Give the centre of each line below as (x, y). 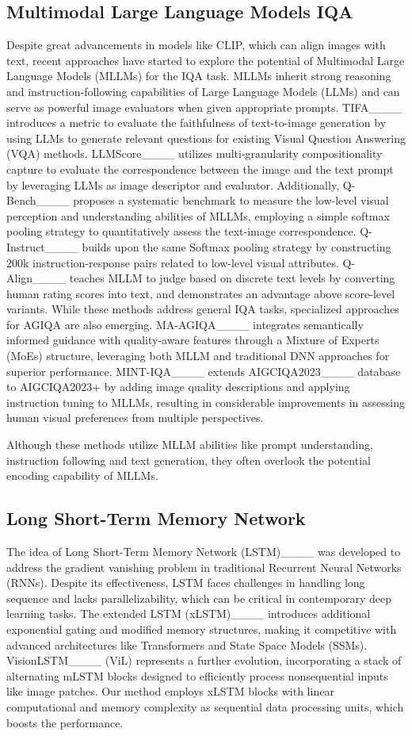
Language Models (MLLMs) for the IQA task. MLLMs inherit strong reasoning (199, 76)
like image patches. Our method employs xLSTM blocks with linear (170, 691)
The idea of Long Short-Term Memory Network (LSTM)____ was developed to (204, 552)
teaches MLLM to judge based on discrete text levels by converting (232, 278)
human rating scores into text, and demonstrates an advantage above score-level (201, 293)
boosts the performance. (65, 722)
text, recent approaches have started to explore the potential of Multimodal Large (206, 60)
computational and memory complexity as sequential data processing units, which (205, 706)
